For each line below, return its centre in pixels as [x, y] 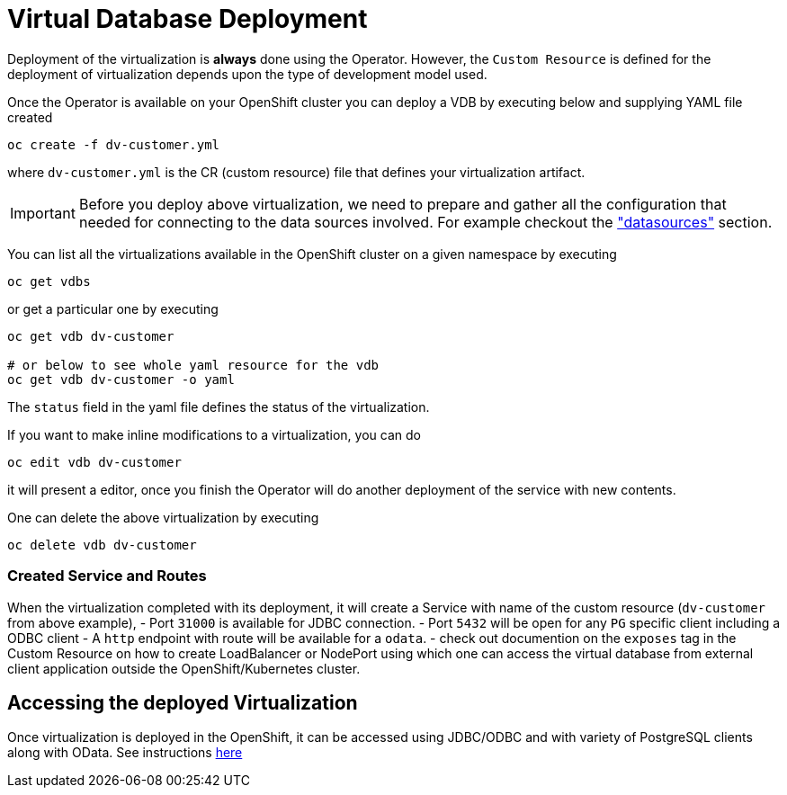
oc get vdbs [49, 281]
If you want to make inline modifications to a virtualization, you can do [214, 434]
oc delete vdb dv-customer [102, 545]
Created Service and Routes [107, 576]
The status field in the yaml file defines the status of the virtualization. [219, 406]
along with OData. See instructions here [125, 753]
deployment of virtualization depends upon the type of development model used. [247, 74]
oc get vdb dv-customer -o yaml [121, 379]
